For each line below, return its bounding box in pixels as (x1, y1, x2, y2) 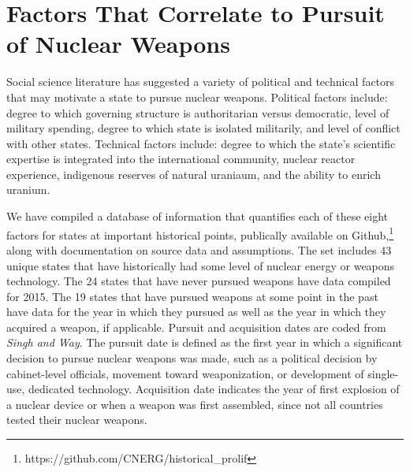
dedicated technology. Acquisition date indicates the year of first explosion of (28, 381, 400, 397)
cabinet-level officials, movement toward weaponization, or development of (6, 365, 364, 381)
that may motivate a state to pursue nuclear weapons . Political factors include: (6, 88, 388, 105)
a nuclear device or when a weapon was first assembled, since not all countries (6, 396, 383, 412)
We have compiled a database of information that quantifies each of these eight (6, 208, 389, 225)
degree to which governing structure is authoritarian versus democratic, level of (6, 104, 389, 121)
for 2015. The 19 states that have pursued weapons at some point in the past (6, 288, 378, 304)
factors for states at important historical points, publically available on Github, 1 (6, 224, 394, 243)
